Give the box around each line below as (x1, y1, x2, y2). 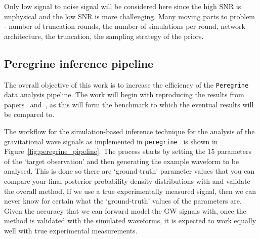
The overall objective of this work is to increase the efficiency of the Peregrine (4, 79, 249, 90)
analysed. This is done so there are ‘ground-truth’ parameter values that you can (4, 166, 255, 176)
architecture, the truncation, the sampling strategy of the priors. (4, 30, 204, 41)
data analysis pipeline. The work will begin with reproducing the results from (4, 89, 244, 100)
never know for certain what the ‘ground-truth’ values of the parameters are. (4, 195, 242, 206)
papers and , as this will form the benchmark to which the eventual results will (4, 99, 254, 109)
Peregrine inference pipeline (4, 55, 154, 71)
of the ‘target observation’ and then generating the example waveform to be (4, 155, 239, 166)
